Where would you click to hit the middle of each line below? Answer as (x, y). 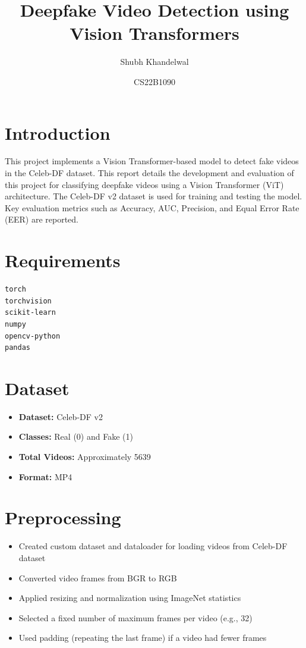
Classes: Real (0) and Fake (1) (76, 436)
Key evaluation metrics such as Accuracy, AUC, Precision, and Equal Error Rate (152, 207)
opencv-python (33, 336)
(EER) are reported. (42, 219)
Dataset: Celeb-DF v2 (61, 416)
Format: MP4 (45, 476)
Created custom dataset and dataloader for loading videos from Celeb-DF (153, 546)
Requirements (63, 260)
